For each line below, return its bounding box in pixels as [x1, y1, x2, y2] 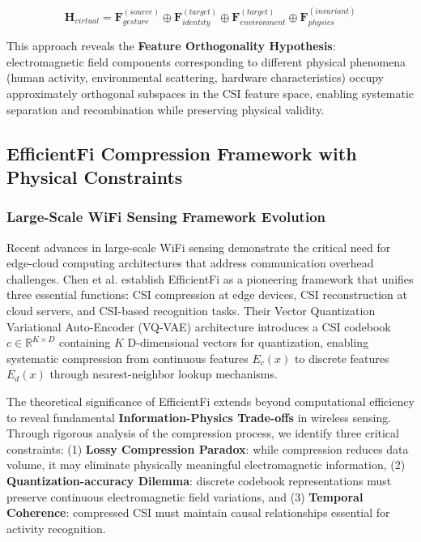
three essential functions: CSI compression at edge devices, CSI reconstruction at [6, 286, 407, 303]
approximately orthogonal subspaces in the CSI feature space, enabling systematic [6, 85, 415, 102]
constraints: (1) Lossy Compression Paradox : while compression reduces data [6, 440, 409, 457]
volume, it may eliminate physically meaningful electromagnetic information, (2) [6, 456, 406, 473]
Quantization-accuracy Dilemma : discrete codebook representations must [6, 472, 392, 489]
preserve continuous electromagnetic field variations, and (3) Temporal [6, 488, 364, 505]
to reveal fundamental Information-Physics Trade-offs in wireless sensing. [6, 408, 392, 425]
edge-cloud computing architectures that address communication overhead [6, 254, 374, 271]
